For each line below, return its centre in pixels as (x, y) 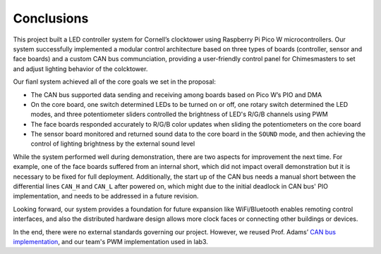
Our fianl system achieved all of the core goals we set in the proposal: (115, 82)
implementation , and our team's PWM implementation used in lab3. (110, 241)
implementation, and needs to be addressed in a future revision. (106, 196)
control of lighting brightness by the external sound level (113, 144)
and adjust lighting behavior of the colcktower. (80, 69)
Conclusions (51, 18)
